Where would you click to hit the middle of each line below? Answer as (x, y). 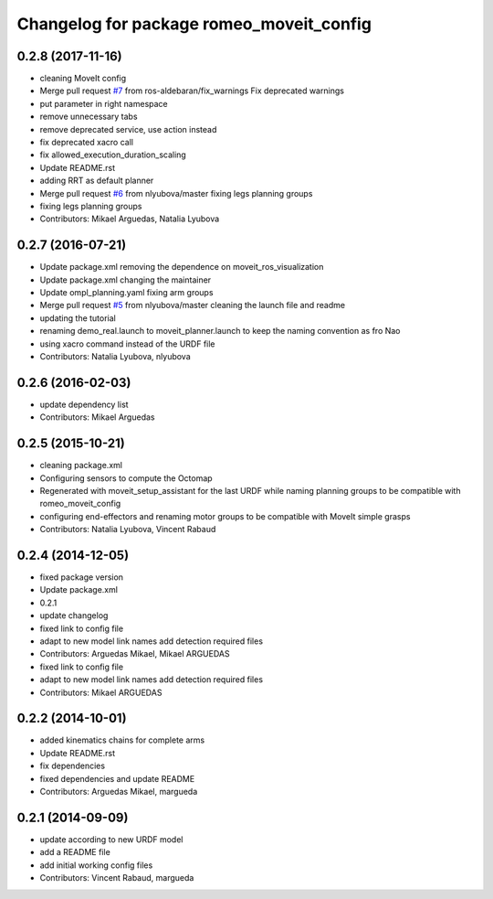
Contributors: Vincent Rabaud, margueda (117, 878)
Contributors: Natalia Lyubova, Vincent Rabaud (128, 530)
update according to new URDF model (111, 839)
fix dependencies (72, 766)
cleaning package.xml (81, 466)
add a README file (75, 852)
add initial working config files (96, 865)
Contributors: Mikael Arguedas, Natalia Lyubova (130, 219)
